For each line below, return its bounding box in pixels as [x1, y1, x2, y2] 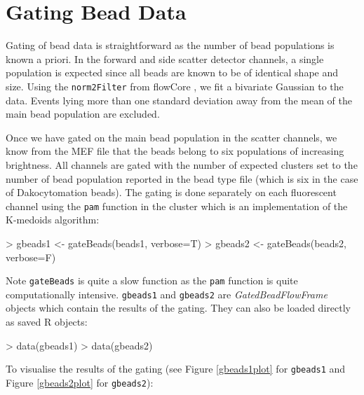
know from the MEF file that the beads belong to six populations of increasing [6, 144, 344, 158]
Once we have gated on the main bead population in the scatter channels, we [6, 130, 337, 144]
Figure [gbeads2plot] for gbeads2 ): [6, 375, 154, 389]
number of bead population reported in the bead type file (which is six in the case [6, 171, 358, 186]
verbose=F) [6, 249, 56, 264]
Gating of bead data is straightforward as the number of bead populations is [6, 38, 335, 53]
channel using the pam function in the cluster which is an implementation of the [6, 198, 348, 213]
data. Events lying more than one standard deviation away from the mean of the [6, 92, 352, 107]
